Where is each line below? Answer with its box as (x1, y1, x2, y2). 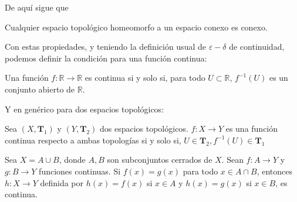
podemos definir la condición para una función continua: (5, 52, 207, 64)
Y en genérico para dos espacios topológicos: (5, 102, 164, 115)
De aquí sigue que (5, 1, 69, 13)
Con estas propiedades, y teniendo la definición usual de (5, 40, 206, 53)
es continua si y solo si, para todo (85, 71, 205, 84)
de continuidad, (229, 40, 285, 53)
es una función (225, 122, 278, 135)
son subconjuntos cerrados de (107, 153, 212, 166)
